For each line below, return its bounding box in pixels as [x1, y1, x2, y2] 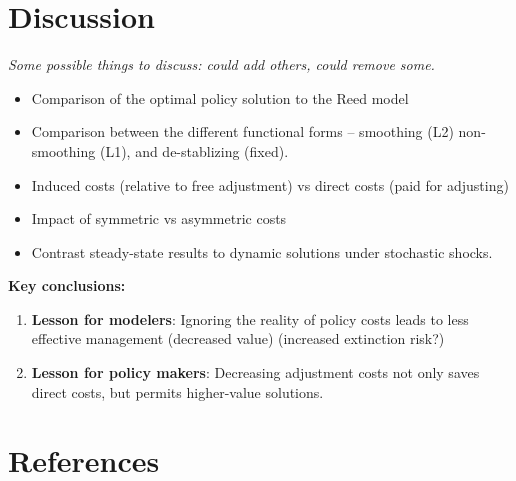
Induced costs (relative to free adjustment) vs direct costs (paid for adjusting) [31, 174, 509, 195]
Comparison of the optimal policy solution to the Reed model [31, 87, 409, 108]
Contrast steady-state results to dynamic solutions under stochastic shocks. [31, 241, 493, 262]
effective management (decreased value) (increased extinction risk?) [31, 328, 445, 349]
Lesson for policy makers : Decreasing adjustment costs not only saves [31, 362, 480, 383]
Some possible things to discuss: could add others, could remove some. [8, 54, 435, 75]
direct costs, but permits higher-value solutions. [31, 381, 324, 402]
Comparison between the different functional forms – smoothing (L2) [31, 121, 454, 142]
